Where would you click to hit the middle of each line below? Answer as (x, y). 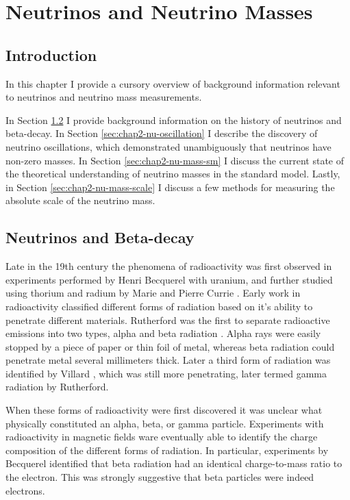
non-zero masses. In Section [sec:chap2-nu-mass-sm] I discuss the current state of (175, 160)
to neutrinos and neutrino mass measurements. (104, 97)
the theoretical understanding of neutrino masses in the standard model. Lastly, (173, 174)
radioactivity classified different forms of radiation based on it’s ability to (159, 306)
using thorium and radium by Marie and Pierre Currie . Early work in (153, 293)
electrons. (25, 490)
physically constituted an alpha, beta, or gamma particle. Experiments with (165, 423)
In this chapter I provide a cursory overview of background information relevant (173, 83)
